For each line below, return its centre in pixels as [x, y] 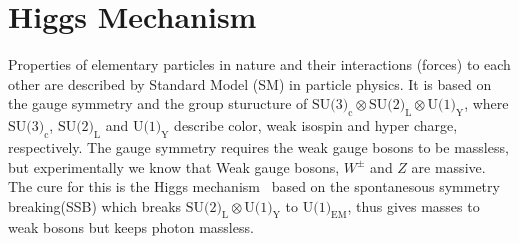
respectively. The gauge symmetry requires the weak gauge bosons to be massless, [258, 146]
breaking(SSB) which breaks [95, 205]
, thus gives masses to [413, 205]
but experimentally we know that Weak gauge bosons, [174, 166]
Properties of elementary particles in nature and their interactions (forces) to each [259, 64]
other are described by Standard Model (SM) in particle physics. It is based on [250, 83]
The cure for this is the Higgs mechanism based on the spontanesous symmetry [254, 186]
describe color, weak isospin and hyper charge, [316, 125]
